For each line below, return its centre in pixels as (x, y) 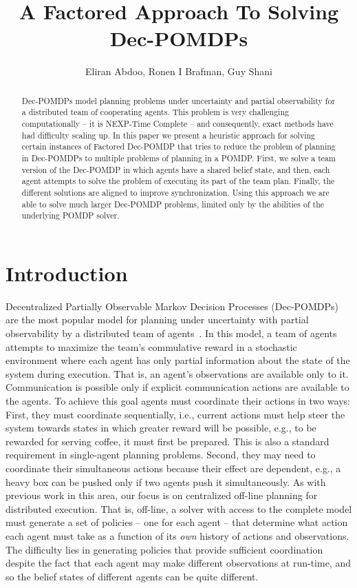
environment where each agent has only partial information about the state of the (178, 360)
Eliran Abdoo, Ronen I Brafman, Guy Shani (179, 71)
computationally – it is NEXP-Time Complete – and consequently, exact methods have (177, 124)
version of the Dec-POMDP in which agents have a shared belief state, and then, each (176, 169)
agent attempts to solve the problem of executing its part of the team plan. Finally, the (178, 181)
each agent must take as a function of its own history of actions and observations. (177, 535)
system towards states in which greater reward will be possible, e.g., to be (161, 428)
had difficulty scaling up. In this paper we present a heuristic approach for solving (169, 135)
